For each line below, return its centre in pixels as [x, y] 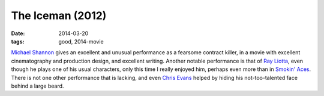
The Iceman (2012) [59, 16]
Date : [18, 33]
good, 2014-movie [81, 41]
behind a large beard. [37, 86]
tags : [18, 41]
